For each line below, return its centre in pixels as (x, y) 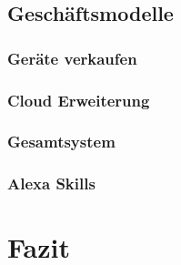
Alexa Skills (51, 183)
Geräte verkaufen (72, 58)
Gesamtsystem (61, 142)
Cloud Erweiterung (79, 100)
